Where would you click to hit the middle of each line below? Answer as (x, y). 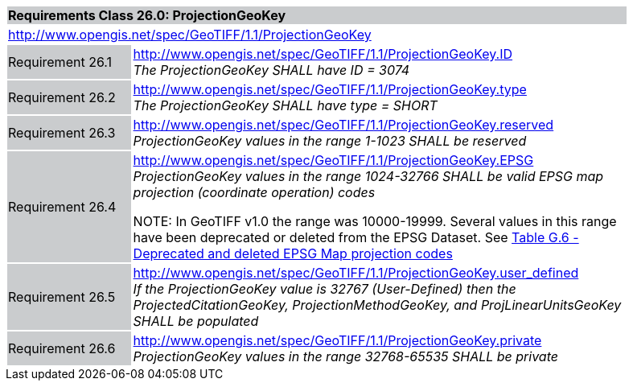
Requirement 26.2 (62, 97)
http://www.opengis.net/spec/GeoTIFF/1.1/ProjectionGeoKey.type (330, 89)
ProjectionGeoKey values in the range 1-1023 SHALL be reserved (330, 141)
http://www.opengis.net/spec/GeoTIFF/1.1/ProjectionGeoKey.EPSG (333, 160)
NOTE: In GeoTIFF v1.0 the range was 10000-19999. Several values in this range (375, 221)
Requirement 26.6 (62, 348)
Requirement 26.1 (60, 62)
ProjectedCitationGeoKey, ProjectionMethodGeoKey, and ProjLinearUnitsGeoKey (377, 305)
